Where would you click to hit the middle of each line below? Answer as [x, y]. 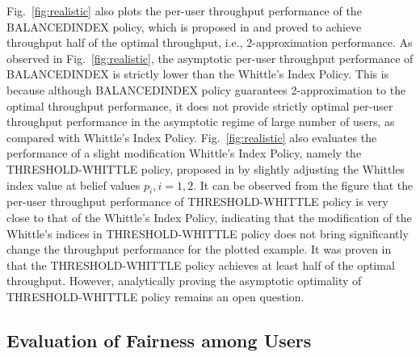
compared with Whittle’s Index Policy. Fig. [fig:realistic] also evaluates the [192, 137]
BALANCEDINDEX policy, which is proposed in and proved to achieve [184, 26]
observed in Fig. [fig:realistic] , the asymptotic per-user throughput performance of [210, 58]
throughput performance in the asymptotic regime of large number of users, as [201, 122]
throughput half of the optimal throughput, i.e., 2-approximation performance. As [210, 42]
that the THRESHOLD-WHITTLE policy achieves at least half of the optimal [201, 265]
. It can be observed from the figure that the [303, 185]
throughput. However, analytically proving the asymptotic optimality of [184, 281]
